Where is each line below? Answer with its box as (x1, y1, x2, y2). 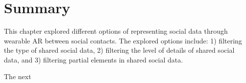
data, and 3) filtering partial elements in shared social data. (4, 54, 183, 64)
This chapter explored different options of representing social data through (4, 26, 228, 36)
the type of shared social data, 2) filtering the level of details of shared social (4, 45, 235, 55)
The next (4, 71, 31, 81)
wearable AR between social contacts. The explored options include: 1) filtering (4, 35, 242, 45)
